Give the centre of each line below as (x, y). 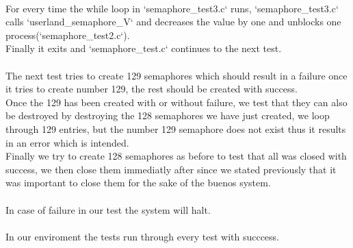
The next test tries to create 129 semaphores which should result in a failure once (176, 75)
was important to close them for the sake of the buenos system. (138, 183)
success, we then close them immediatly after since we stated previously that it (171, 169)
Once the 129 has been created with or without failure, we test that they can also (176, 102)
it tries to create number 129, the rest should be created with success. (152, 89)
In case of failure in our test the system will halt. (108, 209)
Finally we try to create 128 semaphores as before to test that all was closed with (176, 156)
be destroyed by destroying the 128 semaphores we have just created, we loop (168, 115)
